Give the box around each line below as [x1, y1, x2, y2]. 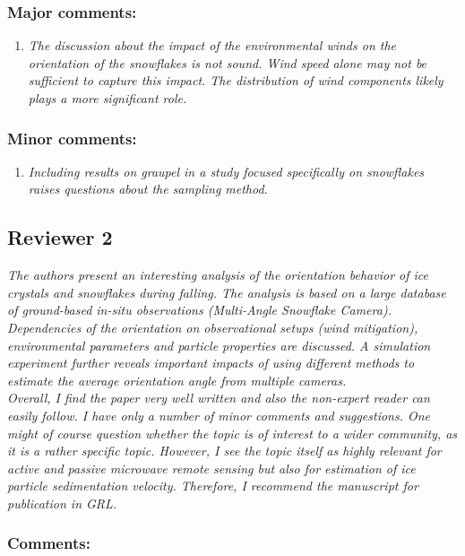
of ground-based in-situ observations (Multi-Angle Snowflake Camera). [7, 300, 392, 319]
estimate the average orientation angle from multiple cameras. [7, 370, 347, 389]
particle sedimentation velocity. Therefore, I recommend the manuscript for [7, 476, 418, 495]
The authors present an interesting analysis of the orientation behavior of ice [7, 265, 429, 284]
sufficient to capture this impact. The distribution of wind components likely [28, 71, 443, 90]
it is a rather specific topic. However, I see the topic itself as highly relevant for [7, 441, 442, 460]
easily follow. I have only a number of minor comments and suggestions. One [7, 405, 431, 424]
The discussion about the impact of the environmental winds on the [28, 36, 397, 55]
